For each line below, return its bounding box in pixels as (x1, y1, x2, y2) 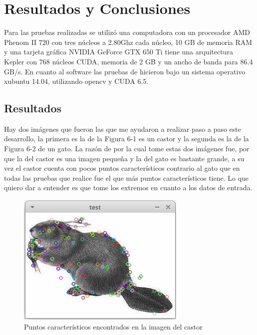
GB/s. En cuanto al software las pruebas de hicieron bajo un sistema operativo (4, 66, 246, 76)
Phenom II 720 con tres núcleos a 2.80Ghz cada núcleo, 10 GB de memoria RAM (4, 36, 253, 47)
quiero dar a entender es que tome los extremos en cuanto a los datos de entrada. (4, 182, 253, 193)
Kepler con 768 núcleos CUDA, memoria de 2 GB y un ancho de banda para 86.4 (4, 56, 253, 66)
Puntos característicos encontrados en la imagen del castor (24, 321, 203, 332)
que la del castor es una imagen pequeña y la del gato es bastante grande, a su (4, 153, 245, 163)
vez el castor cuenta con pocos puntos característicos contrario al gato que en (4, 163, 240, 173)
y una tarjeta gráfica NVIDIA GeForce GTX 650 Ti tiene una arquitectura (4, 46, 233, 57)
